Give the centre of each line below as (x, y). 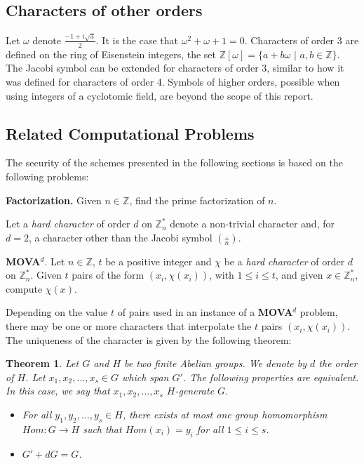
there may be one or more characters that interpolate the (129, 326)
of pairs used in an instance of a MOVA (205, 312)
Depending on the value (57, 312)
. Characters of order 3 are (302, 40)
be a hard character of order (284, 261)
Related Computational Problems (130, 133)
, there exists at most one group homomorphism (225, 415)
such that (102, 429)
